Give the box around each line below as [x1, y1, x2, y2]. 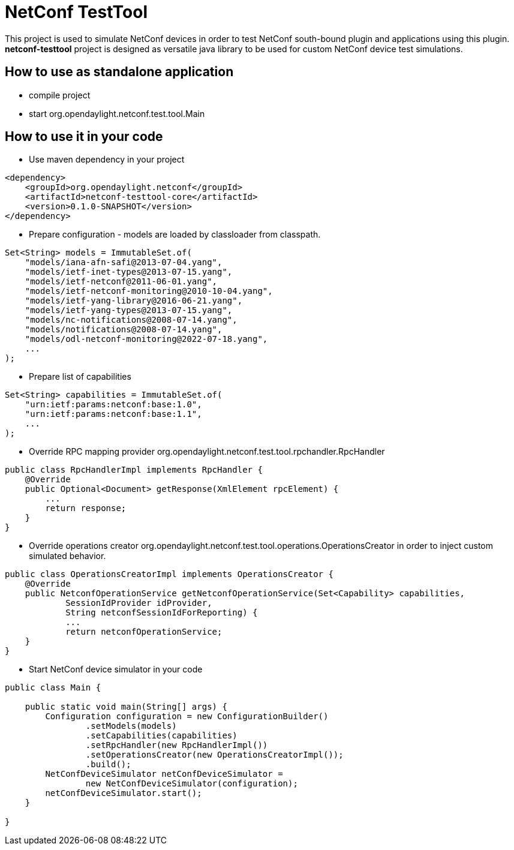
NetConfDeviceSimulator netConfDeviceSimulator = [45, 769, 283, 779]
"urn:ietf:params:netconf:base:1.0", [25, 400, 202, 410]
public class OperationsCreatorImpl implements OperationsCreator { [5, 569, 333, 579]
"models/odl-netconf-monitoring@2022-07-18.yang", [25, 334, 268, 344]
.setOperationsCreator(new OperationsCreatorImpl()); [85, 750, 344, 760]
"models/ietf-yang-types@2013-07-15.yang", [25, 305, 233, 316]
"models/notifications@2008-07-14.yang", [25, 325, 223, 335]
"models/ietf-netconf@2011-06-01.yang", [25, 277, 218, 287]
